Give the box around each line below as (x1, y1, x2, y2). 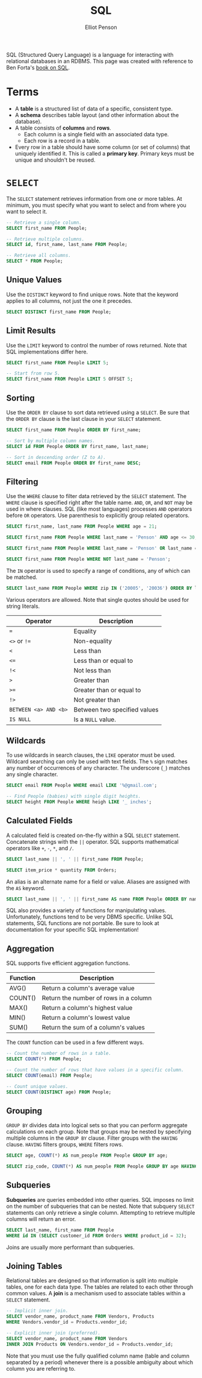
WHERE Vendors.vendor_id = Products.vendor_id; (6, 1319, 128, 1326)
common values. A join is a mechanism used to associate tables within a (6, 1290, 186, 1297)
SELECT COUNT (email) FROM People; (6, 1072, 93, 1078)
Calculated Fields (6, 815, 73, 826)
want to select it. (6, 207, 47, 215)
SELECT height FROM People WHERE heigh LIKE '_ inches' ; (6, 799, 152, 805)
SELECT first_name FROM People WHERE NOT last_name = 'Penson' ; (6, 556, 171, 562)
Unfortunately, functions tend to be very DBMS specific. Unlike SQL (6, 913, 174, 920)
